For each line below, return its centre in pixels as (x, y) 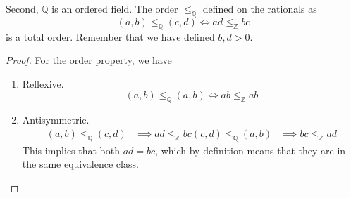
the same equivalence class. (80, 164)
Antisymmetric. (56, 120)
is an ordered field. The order (115, 8)
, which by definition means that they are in (251, 150)
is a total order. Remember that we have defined (110, 36)
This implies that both (71, 150)
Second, (22, 8)
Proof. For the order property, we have (89, 60)
